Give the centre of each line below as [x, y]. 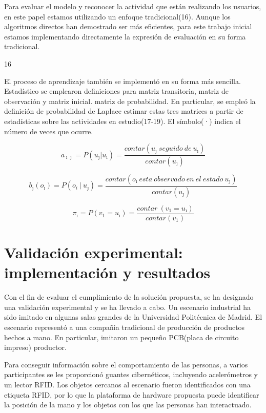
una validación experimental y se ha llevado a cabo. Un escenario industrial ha [128, 307]
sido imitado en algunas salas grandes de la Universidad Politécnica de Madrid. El [133, 317]
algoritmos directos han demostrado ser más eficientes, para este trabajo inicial [128, 26]
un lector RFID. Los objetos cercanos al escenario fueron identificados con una [127, 384]
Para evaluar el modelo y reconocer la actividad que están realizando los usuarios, [133, 6]
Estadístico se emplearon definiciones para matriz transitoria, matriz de [116, 91]
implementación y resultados [107, 272]
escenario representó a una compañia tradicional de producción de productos [125, 327]
